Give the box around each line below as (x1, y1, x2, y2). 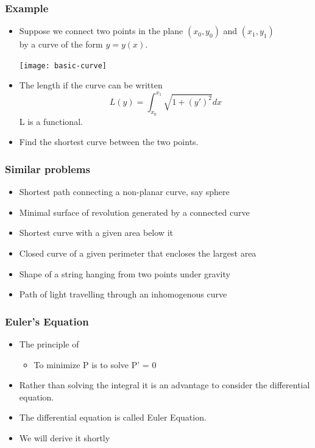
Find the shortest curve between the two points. (19, 135, 199, 148)
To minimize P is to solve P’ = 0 (34, 358, 157, 371)
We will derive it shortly (19, 431, 110, 444)
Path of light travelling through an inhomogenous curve (19, 288, 227, 300)
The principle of (19, 337, 79, 350)
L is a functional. (19, 115, 83, 127)
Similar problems (5, 161, 90, 176)
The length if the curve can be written (19, 79, 163, 91)
